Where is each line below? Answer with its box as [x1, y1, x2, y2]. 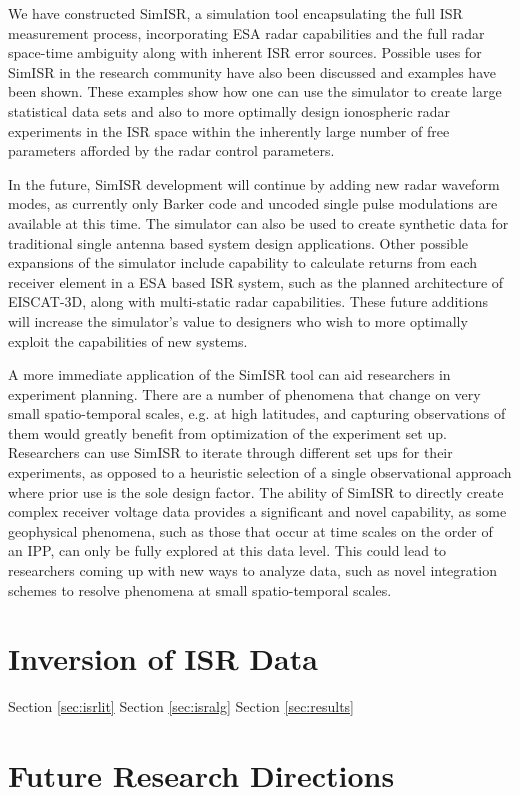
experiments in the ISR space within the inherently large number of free [8, 120, 450, 141]
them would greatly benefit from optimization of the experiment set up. [8, 422, 447, 443]
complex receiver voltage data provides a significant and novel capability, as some [8, 501, 507, 522]
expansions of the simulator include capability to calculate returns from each [8, 252, 478, 273]
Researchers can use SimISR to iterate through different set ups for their [8, 442, 453, 463]
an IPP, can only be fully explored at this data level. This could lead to [8, 540, 447, 561]
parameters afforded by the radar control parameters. [8, 140, 335, 161]
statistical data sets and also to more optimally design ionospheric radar [8, 100, 451, 121]
